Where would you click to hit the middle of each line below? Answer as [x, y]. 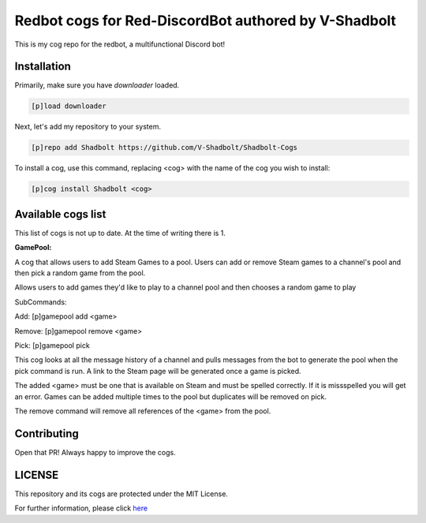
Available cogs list [60, 214]
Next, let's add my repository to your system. [88, 127]
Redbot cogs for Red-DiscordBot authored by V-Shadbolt [206, 21]
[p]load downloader [69, 106]
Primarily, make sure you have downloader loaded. [97, 85]
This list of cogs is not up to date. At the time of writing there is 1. [120, 233]
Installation [43, 67]
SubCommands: [41, 302]
